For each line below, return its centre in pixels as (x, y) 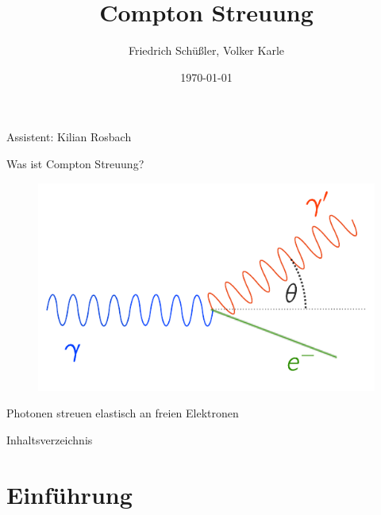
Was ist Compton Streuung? (75, 163)
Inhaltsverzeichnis (50, 439)
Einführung (69, 494)
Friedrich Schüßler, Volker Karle (206, 50)
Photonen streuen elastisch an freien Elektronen (123, 413)
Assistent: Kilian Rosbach (69, 137)
